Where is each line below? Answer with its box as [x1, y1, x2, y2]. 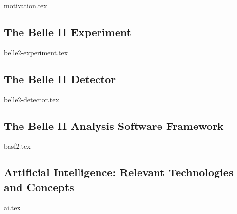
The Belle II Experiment [4, 24, 131, 39]
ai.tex [4, 202, 20, 212]
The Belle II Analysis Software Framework [4, 118, 224, 133]
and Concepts [4, 179, 74, 194]
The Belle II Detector [4, 71, 116, 86]
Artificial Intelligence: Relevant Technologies [4, 165, 234, 180]
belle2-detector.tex [4, 94, 59, 104]
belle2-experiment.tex [4, 47, 68, 57]
